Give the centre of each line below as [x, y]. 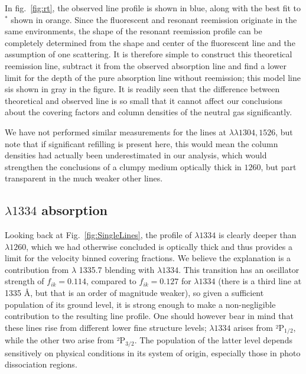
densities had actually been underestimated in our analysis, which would [136, 155]
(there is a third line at [260, 281]
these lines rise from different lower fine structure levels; [106, 327]
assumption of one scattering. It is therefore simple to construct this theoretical [149, 54]
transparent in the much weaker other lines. [84, 178]
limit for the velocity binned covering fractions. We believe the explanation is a [148, 258]
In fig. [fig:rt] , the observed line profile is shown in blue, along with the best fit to [153, 8]
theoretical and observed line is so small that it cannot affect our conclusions [144, 100]
